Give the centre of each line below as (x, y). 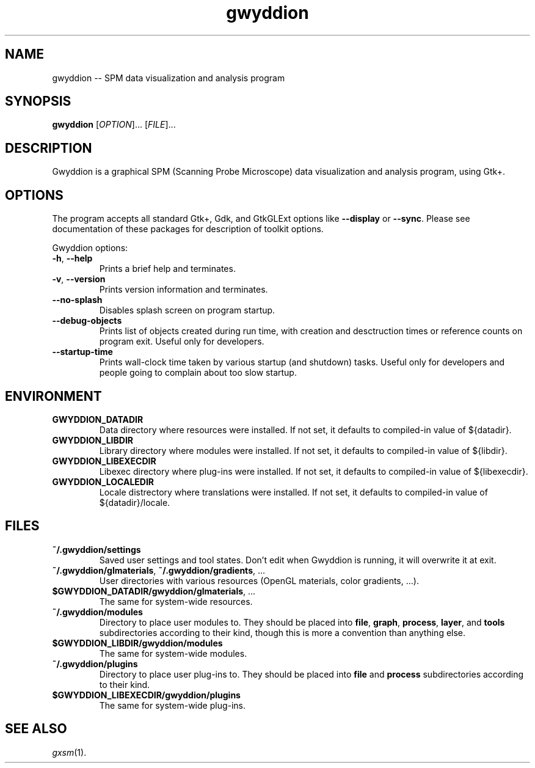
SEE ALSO (36, 729)
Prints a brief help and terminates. (167, 269)
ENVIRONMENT (53, 396)
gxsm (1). (69, 752)
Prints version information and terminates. (184, 290)
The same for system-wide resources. (176, 601)
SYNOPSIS (38, 101)
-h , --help (72, 258)
